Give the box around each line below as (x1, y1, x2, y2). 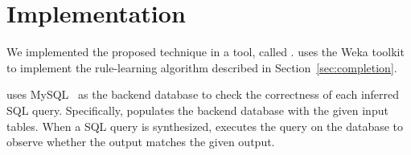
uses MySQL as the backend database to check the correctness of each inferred (6, 86, 400, 103)
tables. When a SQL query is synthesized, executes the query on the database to (6, 117, 404, 134)
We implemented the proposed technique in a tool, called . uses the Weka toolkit (6, 43, 405, 60)
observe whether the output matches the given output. (6, 133, 275, 150)
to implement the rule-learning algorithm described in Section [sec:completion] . (6, 59, 397, 75)
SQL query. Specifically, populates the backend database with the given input (6, 101, 388, 118)
